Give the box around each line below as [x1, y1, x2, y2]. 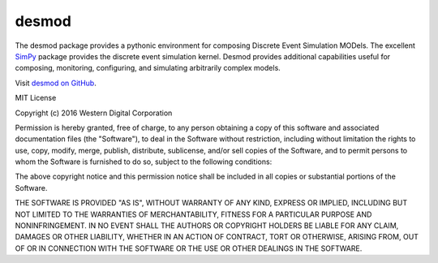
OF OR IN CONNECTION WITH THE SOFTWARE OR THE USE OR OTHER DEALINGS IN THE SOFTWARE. [15, 244, 363, 253]
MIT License [15, 93, 57, 103]
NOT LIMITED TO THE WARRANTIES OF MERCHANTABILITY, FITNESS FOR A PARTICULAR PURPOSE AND [15, 209, 372, 219]
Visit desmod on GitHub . [15, 78, 97, 88]
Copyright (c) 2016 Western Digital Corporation [15, 108, 173, 118]
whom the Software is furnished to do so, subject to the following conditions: [15, 157, 273, 166]
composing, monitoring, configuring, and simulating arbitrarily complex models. [15, 63, 281, 73]
